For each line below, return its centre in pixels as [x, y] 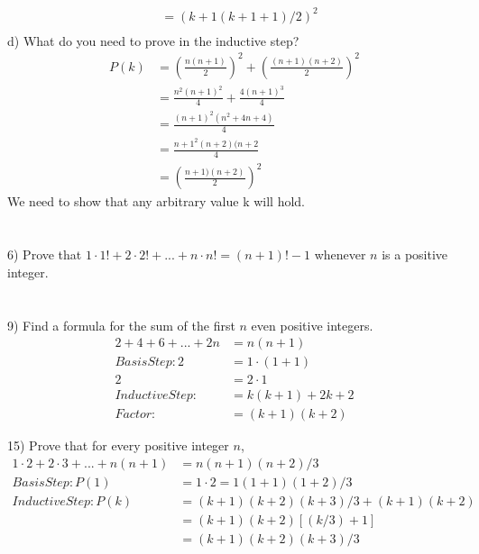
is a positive [415, 254]
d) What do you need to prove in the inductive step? [153, 40]
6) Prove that [45, 254]
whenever [340, 254]
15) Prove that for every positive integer [118, 445]
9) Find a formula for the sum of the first [121, 325]
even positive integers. [312, 325]
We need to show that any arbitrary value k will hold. [156, 201]
